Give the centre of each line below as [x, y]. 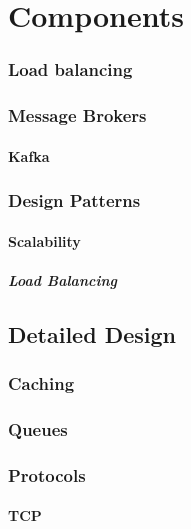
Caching [41, 383]
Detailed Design [92, 333]
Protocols [47, 474]
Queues [38, 429]
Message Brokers [77, 115]
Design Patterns [74, 200]
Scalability [44, 240]
